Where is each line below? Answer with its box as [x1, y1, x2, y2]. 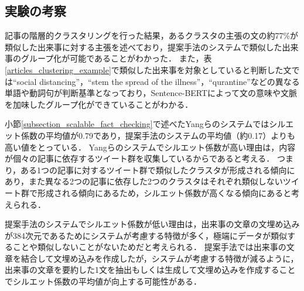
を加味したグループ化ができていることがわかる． [5, 98, 193, 110]
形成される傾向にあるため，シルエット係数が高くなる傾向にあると [37, 186, 292, 198]
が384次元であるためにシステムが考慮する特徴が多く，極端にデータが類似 [5, 229, 288, 241]
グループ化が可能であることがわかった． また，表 [21, 52, 212, 64]
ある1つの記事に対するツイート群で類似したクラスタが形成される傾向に [21, 163, 295, 176]
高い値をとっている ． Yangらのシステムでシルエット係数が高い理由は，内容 [5, 141, 296, 153]
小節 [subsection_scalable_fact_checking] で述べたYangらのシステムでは [5, 118, 269, 130]
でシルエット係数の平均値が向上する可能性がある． [5, 275, 201, 287]
